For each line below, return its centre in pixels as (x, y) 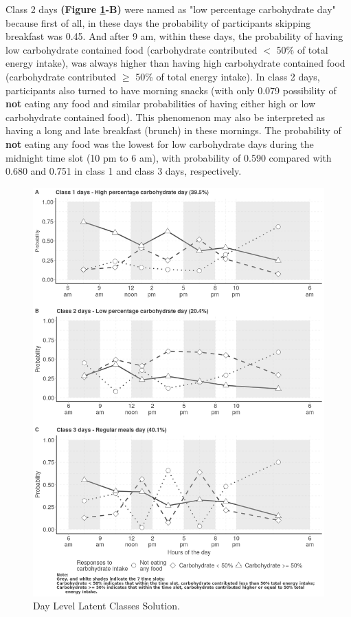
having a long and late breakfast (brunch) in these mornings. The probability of (173, 130)
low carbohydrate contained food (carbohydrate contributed (132, 49)
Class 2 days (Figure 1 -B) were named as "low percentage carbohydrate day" (171, 9)
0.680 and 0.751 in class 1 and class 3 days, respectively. (124, 171)
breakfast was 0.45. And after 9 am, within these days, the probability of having (174, 36)
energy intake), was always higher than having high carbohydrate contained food (175, 63)
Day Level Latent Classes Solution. (106, 606)
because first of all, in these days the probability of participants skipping (158, 22)
